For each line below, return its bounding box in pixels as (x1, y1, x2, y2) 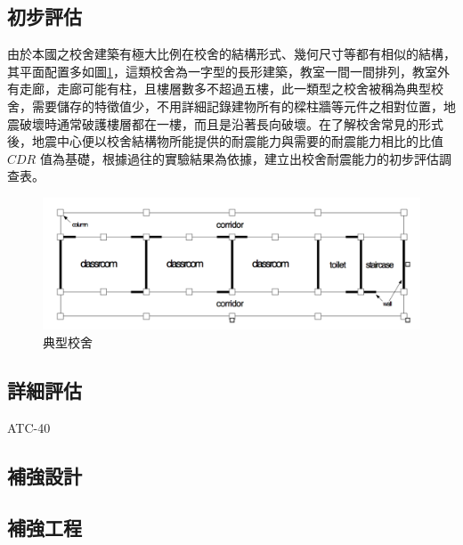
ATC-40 (7, 418, 51, 436)
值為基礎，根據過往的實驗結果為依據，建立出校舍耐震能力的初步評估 (39, 149, 439, 167)
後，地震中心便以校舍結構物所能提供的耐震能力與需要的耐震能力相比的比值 (7, 132, 443, 150)
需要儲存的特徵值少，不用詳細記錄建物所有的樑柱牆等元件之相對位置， (31, 96, 443, 115)
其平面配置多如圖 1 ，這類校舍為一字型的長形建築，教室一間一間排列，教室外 (7, 61, 450, 80)
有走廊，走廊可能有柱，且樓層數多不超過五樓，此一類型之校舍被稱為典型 (7, 79, 431, 98)
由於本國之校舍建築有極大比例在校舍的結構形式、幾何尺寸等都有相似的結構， (7, 45, 456, 63)
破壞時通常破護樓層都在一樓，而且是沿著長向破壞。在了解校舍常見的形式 (19, 114, 443, 133)
